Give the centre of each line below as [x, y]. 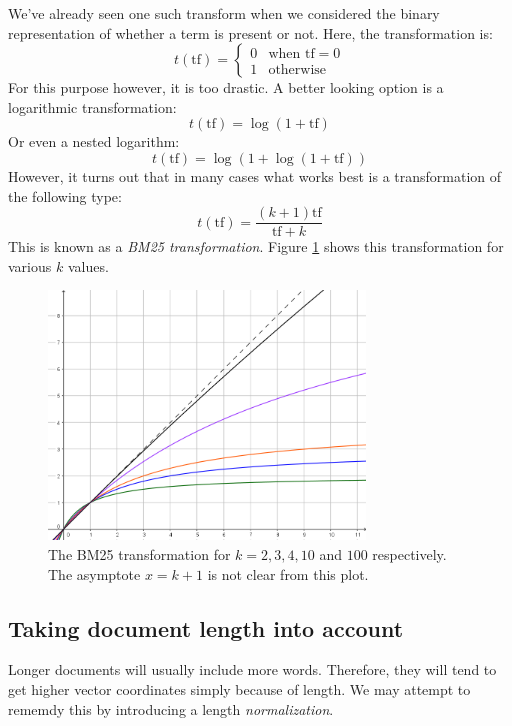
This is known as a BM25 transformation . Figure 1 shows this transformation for [256, 246]
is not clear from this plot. [288, 573]
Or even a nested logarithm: [94, 141]
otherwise [297, 69]
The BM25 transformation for [139, 554]
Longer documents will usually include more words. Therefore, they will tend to [252, 669]
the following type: [65, 195]
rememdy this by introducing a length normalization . [171, 708]
